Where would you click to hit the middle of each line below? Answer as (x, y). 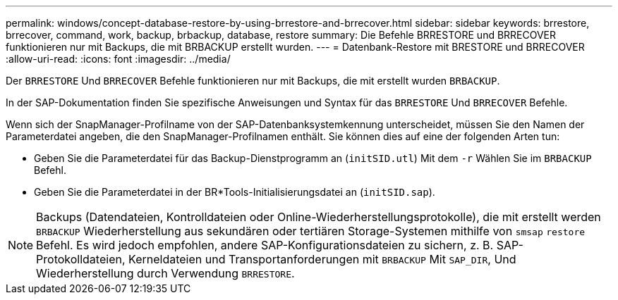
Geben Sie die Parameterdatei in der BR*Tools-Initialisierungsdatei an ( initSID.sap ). (235, 192)
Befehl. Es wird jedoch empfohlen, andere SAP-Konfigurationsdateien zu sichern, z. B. (265, 245)
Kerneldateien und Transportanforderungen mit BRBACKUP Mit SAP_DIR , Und (322, 259)
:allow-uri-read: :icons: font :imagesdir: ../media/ (118, 59)
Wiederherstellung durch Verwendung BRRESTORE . (165, 273)
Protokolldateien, (81, 259)
